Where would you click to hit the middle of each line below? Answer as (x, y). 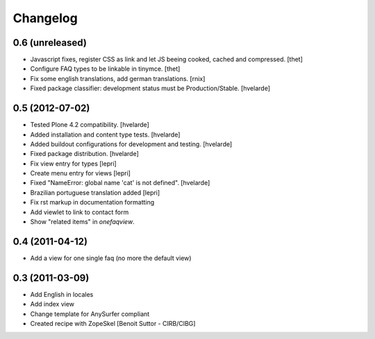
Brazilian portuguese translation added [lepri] (95, 192)
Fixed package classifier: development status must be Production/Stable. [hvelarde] (150, 88)
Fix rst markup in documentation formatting (92, 202)
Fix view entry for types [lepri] (74, 164)
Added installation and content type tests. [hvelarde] (105, 134)
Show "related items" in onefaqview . (82, 222)
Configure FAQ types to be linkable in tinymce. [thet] (105, 69)
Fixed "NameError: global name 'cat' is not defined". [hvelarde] (120, 183)
